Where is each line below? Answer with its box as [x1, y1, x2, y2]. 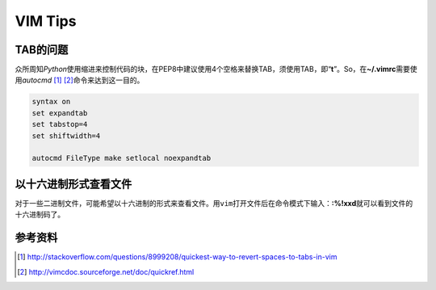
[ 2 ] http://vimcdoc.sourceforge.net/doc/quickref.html [17, 267, 195, 276]
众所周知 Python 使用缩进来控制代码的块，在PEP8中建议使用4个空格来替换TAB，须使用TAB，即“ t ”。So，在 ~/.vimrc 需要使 [15, 65, 417, 74]
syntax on [31, 97, 71, 107]
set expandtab [31, 108, 88, 117]
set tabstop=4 [31, 120, 88, 129]
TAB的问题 [15, 43, 69, 57]
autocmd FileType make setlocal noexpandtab [31, 153, 212, 163]
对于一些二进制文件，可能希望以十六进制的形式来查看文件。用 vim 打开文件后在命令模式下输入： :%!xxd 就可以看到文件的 [15, 198, 413, 208]
